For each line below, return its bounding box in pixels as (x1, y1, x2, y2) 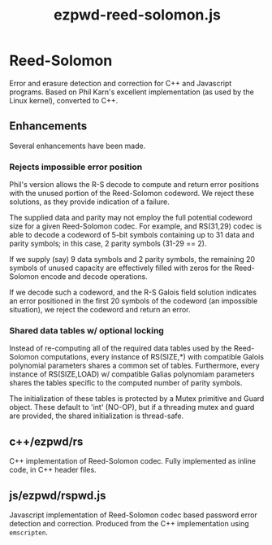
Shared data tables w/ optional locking (9, 325, 165, 336)
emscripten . (9, 527, 48, 537)
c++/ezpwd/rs (9, 434, 84, 448)
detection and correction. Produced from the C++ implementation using (9, 518, 250, 528)
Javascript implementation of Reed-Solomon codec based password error (9, 510, 258, 520)
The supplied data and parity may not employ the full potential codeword (9, 213, 253, 223)
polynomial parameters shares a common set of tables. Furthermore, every (9, 360, 260, 371)
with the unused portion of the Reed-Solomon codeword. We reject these (9, 189, 255, 198)
